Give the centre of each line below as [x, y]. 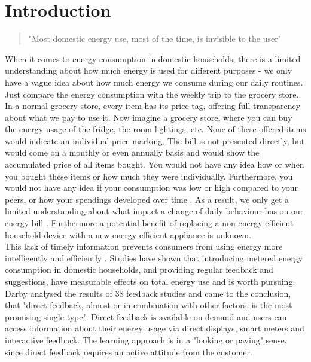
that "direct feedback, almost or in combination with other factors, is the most [149, 305]
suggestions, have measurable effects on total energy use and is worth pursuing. [150, 281]
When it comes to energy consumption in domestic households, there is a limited [153, 58]
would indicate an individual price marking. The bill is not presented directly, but [155, 140]
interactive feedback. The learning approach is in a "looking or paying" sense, [146, 340]
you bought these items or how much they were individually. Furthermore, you [149, 176]
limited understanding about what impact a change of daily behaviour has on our [154, 211]
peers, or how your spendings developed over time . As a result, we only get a [147, 199]
